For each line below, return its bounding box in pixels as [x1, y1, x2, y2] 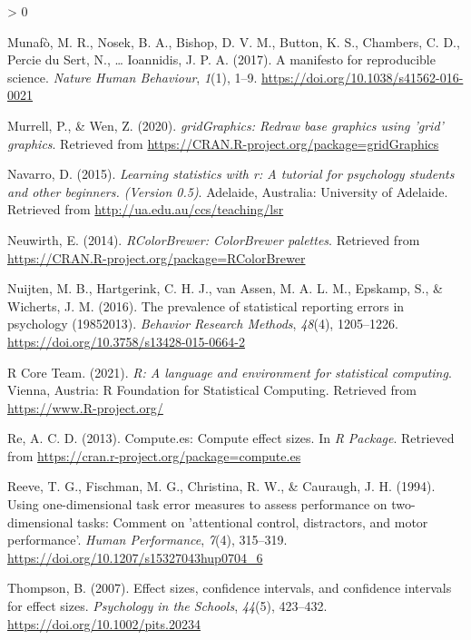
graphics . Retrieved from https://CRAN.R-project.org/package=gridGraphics [7, 133, 439, 153]
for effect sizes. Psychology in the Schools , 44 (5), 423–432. [7, 596, 328, 615]
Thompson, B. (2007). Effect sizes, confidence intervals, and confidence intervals [7, 578, 452, 597]
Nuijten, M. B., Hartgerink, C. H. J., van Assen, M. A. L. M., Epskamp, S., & [7, 279, 443, 298]
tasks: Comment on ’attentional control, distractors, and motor [77, 512, 428, 531]
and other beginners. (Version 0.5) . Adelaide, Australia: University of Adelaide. [7, 182, 448, 201]
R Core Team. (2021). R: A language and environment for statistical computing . [7, 362, 452, 381]
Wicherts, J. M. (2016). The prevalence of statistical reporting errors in [7, 296, 405, 315]
